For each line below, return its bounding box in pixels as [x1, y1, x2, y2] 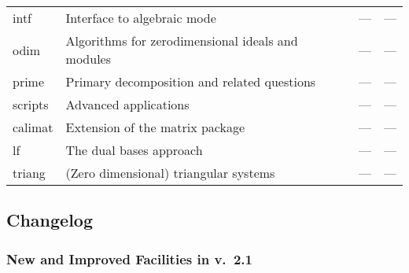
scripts [13, 95, 49, 113]
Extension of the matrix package [65, 118, 245, 136]
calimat [13, 118, 53, 136]
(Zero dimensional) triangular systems [65, 164, 275, 182]
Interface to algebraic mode [65, 9, 216, 27]
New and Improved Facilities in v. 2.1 [6, 249, 252, 268]
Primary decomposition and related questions [65, 72, 316, 90]
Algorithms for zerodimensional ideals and [65, 31, 298, 50]
